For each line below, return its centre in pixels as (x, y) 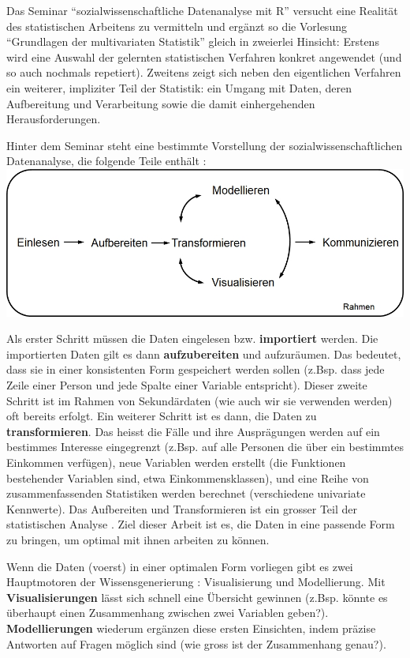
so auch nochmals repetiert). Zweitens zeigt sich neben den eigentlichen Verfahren (204, 72)
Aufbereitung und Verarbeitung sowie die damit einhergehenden (161, 103)
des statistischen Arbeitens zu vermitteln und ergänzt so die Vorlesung (177, 26)
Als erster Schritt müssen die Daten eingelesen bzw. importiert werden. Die (192, 338)
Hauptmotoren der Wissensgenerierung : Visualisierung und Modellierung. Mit (196, 582)
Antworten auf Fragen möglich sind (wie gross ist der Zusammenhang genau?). (196, 643)
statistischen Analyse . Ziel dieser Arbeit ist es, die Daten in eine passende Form (201, 524)
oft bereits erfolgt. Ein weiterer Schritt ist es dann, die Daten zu (162, 416)
